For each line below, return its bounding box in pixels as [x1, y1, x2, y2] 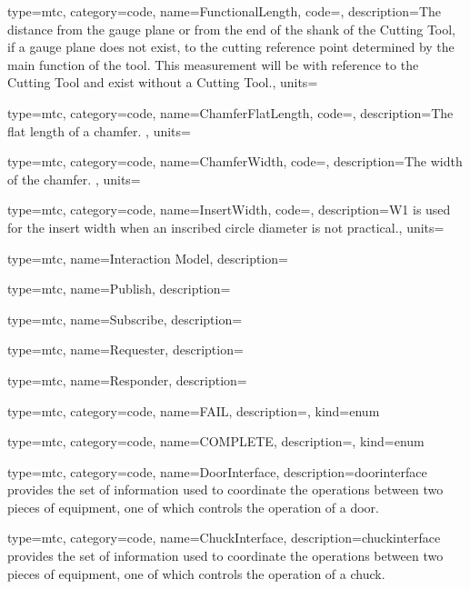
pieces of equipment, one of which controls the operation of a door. [7, 497, 379, 516]
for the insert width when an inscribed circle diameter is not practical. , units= [7, 217, 445, 236]
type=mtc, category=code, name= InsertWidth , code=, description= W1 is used [7, 200, 451, 219]
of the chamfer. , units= [7, 169, 141, 188]
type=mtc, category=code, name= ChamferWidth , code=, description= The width [7, 152, 463, 171]
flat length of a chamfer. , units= [7, 121, 191, 140]
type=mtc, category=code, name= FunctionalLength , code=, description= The [7, 2, 441, 20]
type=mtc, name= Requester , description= [7, 340, 244, 359]
